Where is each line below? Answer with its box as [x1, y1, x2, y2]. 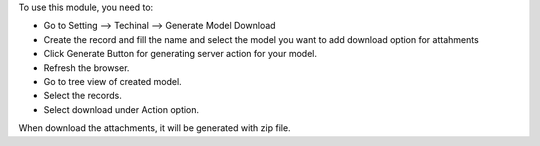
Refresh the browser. [43, 61, 130, 74]
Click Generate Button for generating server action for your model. [43, 48, 317, 60]
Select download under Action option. [43, 103, 200, 115]
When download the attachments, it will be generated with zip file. [18, 122, 291, 134]
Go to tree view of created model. [43, 75, 182, 87]
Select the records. [43, 90, 122, 102]
